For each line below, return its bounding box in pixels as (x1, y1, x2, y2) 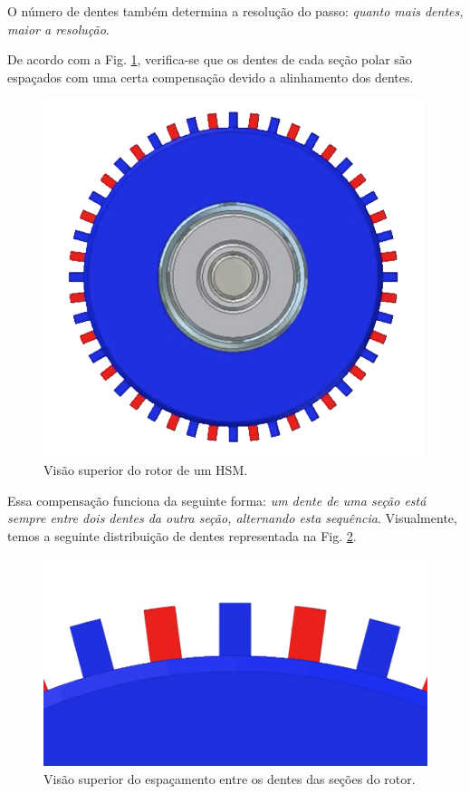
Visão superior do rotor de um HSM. (43, 460, 248, 479)
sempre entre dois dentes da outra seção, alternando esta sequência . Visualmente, (7, 508, 457, 528)
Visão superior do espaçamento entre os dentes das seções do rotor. (43, 769, 416, 788)
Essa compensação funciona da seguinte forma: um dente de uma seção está (7, 490, 427, 509)
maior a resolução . (7, 19, 110, 38)
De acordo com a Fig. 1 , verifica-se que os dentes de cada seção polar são (7, 50, 412, 69)
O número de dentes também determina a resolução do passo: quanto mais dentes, (7, 2, 464, 20)
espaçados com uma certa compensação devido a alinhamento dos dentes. (7, 67, 414, 86)
